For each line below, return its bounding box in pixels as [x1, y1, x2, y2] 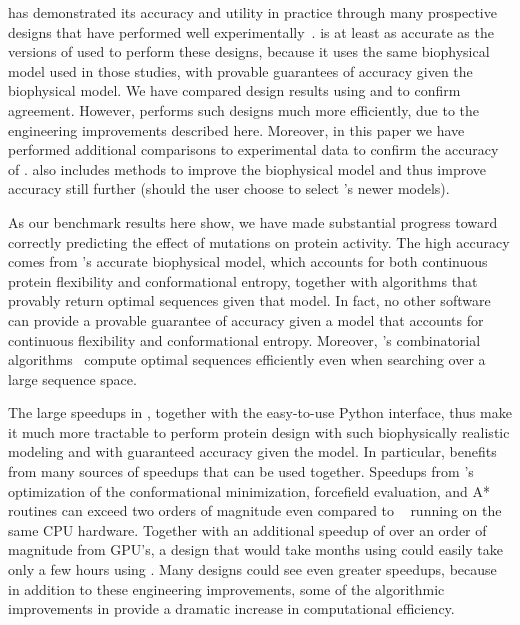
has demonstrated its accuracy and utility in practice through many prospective [8, 2, 497, 22]
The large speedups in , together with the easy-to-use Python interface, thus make [8, 402, 512, 423]
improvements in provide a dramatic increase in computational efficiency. [8, 598, 455, 619]
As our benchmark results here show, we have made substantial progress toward [8, 211, 498, 232]
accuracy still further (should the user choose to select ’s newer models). [8, 178, 450, 199]
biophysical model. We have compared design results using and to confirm [8, 80, 461, 101]
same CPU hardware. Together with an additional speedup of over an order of [8, 519, 487, 540]
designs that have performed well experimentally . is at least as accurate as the [8, 21, 494, 42]
